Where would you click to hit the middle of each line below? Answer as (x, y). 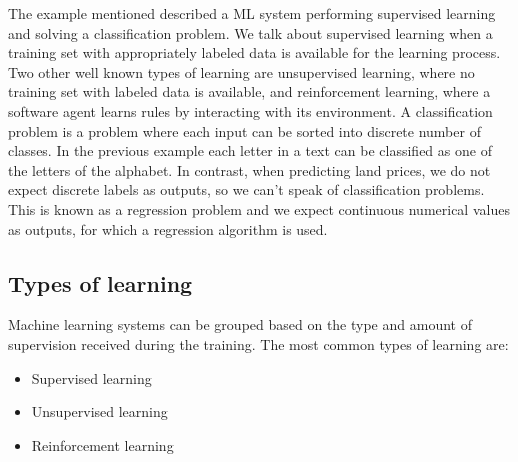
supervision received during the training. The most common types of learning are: (258, 343)
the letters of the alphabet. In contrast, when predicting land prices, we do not (249, 169)
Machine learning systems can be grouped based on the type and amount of (240, 324)
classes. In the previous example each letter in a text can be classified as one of (250, 150)
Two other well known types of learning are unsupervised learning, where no (241, 71)
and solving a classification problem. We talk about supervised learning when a (250, 32)
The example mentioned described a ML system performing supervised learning (252, 13)
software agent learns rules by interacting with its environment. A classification (250, 110)
